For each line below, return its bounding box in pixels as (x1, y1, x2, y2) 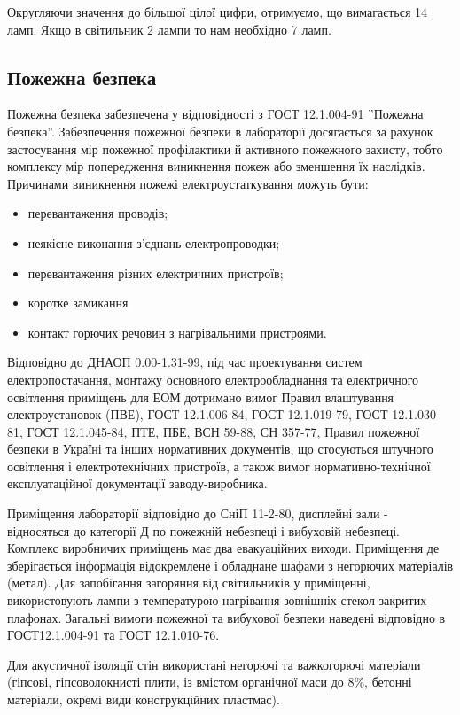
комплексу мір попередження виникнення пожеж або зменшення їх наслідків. (7, 157, 425, 175)
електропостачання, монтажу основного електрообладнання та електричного (7, 369, 419, 388)
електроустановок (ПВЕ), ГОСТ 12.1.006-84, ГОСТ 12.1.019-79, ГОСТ (7, 405, 388, 424)
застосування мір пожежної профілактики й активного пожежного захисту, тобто (7, 139, 443, 158)
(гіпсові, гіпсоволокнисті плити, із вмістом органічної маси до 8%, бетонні (7, 672, 412, 691)
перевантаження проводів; (27, 204, 168, 222)
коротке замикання (27, 293, 129, 312)
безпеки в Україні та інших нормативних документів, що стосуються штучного (7, 439, 433, 458)
